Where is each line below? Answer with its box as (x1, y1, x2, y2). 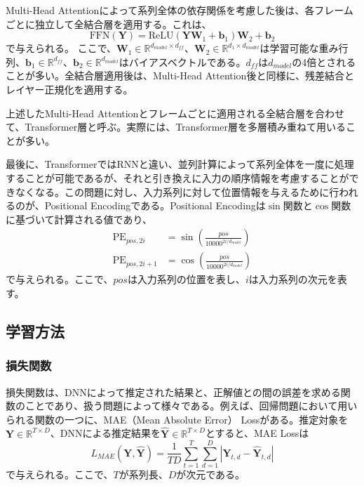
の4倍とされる (292, 54, 356, 69)
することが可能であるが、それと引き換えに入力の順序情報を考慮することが (6, 170, 349, 185)
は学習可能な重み (259, 41, 339, 55)
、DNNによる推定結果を (50, 426, 161, 440)
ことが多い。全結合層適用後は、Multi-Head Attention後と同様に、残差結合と (6, 68, 354, 83)
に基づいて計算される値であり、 (6, 211, 152, 226)
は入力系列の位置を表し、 (127, 272, 245, 287)
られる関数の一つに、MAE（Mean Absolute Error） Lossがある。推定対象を (6, 412, 349, 426)
